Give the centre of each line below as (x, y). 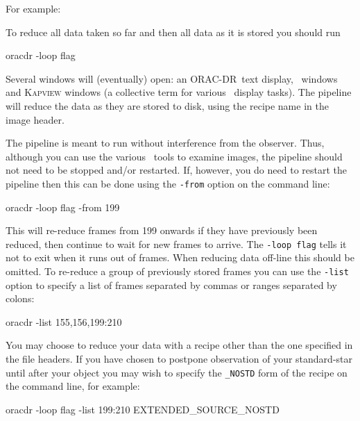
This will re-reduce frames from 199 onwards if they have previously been (162, 230)
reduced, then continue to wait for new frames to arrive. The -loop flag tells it (176, 243)
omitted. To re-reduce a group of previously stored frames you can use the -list (177, 271)
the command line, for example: (73, 386)
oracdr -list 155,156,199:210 (64, 321)
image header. (35, 119)
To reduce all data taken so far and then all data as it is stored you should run (173, 32)
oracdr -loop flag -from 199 (63, 207)
